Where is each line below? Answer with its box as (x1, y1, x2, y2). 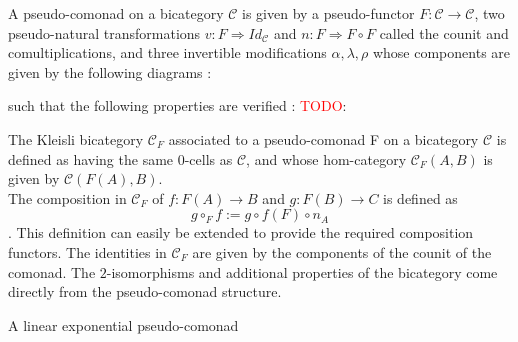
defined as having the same (8, 148, 174, 169)
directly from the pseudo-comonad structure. (8, 281, 282, 302)
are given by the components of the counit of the (192, 241, 492, 262)
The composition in (8, 187, 127, 208)
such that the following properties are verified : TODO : (8, 95, 347, 116)
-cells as (184, 148, 233, 169)
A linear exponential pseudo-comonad (8, 314, 239, 335)
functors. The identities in (8, 241, 167, 262)
